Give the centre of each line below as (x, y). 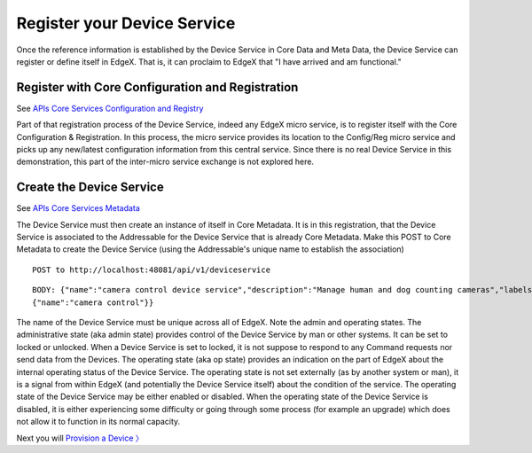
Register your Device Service (126, 23)
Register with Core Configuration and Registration (157, 87)
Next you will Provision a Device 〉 (80, 438)
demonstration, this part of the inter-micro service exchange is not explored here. (165, 162)
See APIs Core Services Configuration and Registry (110, 108)
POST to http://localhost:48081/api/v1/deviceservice (151, 269)
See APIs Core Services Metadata (78, 208)
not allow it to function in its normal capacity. (98, 422)
